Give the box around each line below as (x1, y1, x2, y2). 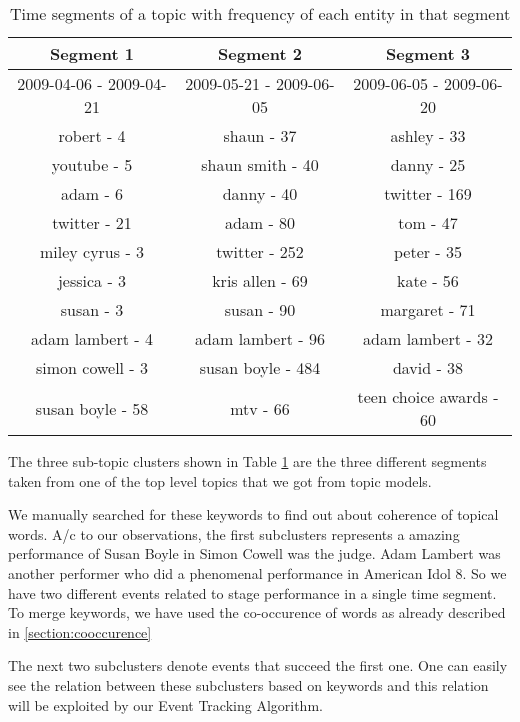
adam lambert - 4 (31, 327, 153, 350)
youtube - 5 (51, 153, 133, 176)
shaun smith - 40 (201, 153, 319, 176)
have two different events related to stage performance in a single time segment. (8, 582, 497, 603)
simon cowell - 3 (35, 356, 149, 379)
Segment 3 (386, 42, 470, 65)
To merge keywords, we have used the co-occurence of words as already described (8, 602, 506, 623)
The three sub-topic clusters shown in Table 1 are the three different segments (8, 451, 487, 471)
